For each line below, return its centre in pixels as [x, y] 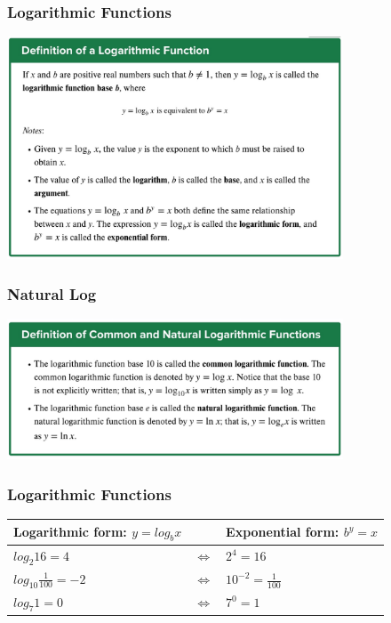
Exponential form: [283, 532]
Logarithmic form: [70, 531]
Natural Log [52, 293]
